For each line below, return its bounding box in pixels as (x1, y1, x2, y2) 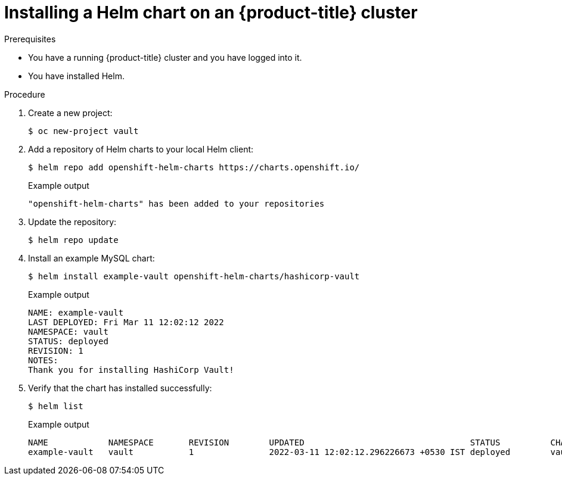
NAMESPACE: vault (28, 326, 108, 336)
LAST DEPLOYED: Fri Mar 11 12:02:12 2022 (28, 317, 224, 327)
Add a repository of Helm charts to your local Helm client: (28, 144, 254, 154)
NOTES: (28, 355, 58, 365)
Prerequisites (4, 33, 56, 44)
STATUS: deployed (28, 336, 108, 346)
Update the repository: (28, 216, 117, 227)
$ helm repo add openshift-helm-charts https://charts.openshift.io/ (28, 162, 360, 172)
